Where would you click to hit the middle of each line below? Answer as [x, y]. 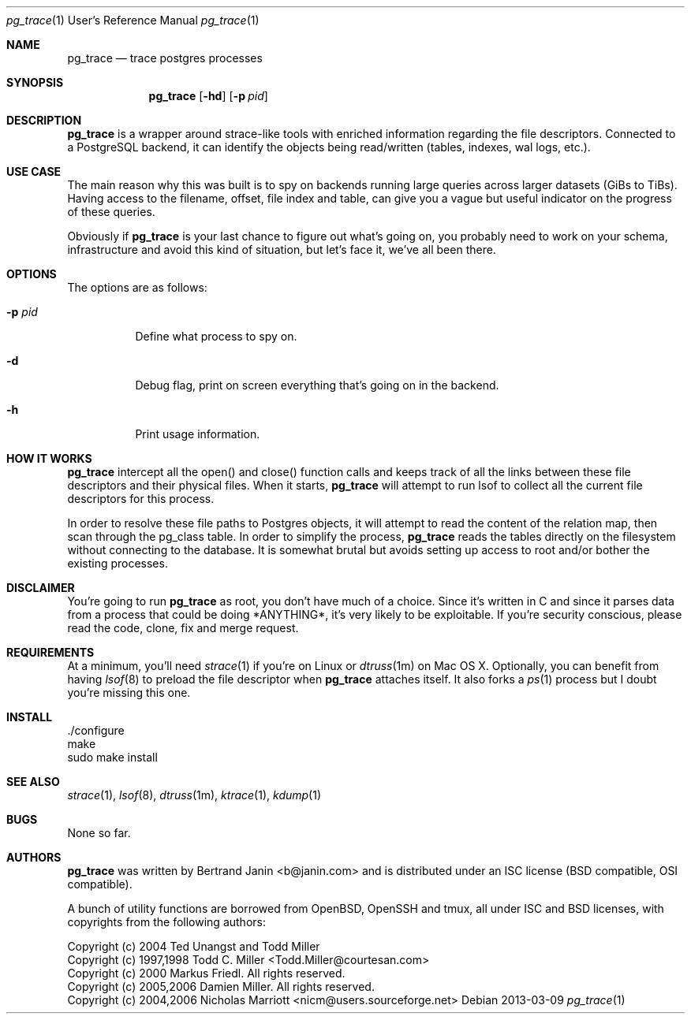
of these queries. [111, 212]
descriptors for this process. [141, 499]
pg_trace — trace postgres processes [165, 58]
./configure [96, 730]
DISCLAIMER [41, 588]
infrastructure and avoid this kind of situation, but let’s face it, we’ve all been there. [282, 249]
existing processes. [118, 563]
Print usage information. [198, 434]
